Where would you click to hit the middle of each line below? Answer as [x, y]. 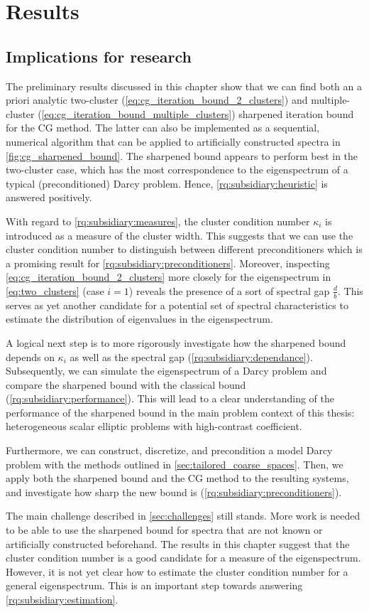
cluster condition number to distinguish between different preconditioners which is [184, 249]
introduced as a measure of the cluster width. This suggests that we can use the [180, 235]
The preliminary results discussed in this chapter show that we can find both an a [184, 86]
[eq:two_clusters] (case [55, 290]
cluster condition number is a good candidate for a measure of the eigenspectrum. [183, 558]
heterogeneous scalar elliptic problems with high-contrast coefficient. [154, 426]
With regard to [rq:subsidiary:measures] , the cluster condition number [158, 221]
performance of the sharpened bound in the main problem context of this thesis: [180, 412]
